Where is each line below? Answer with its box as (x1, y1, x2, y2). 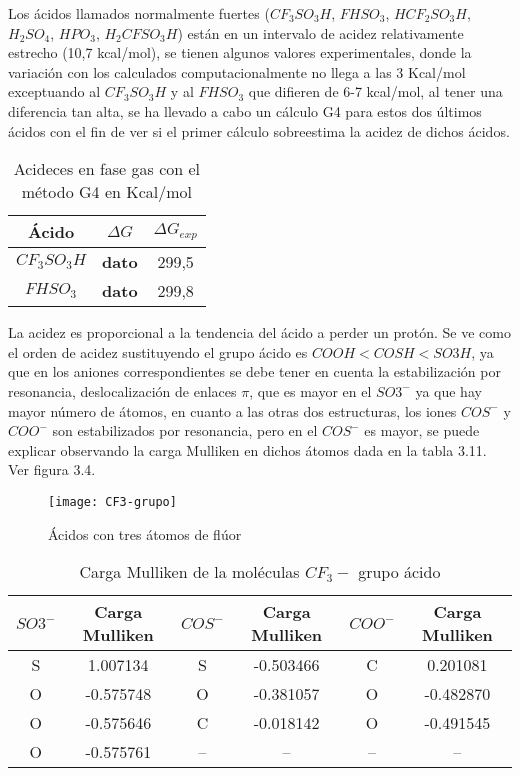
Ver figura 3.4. (8, 459, 96, 480)
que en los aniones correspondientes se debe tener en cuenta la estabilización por (8, 361, 501, 382)
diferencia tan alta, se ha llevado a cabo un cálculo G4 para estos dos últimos (8, 100, 482, 121)
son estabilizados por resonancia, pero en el (52, 420, 318, 441)
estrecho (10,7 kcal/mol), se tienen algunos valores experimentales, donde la (8, 42, 472, 63)
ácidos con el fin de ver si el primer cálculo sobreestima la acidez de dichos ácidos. (8, 120, 510, 141)
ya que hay (415, 380, 482, 401)
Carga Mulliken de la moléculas (79, 560, 300, 584)
